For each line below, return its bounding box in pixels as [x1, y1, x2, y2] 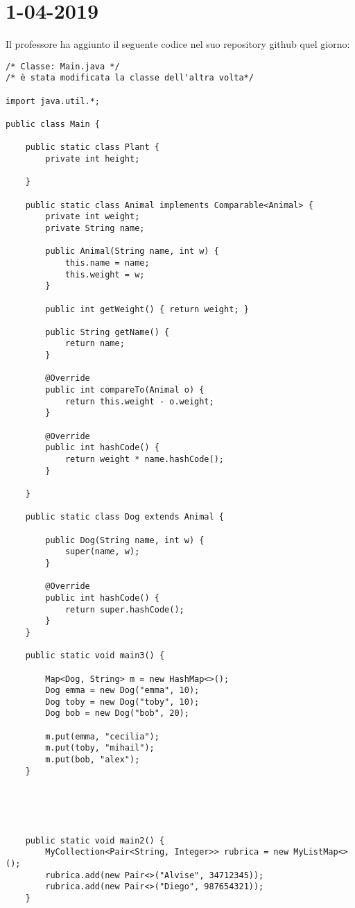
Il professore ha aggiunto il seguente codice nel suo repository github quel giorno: [6, 37, 350, 51]
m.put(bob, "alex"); [45, 755, 140, 765]
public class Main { [6, 119, 101, 129]
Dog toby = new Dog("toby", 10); [45, 696, 200, 707]
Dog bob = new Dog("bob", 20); [45, 708, 189, 719]
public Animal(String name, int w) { [45, 246, 219, 257]
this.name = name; [64, 257, 150, 268]
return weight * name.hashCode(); [64, 454, 224, 465]
